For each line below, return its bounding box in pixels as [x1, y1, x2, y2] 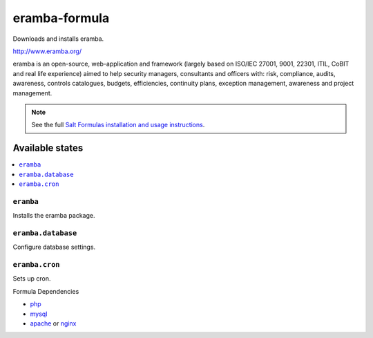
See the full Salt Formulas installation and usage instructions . [31, 121, 205, 129]
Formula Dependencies [12, 287, 79, 295]
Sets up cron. [12, 274, 51, 283]
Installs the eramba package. [12, 212, 95, 220]
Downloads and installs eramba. [12, 35, 104, 43]
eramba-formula [12, 10, 110, 26]
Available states [12, 142, 84, 154]
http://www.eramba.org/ [12, 47, 82, 55]
